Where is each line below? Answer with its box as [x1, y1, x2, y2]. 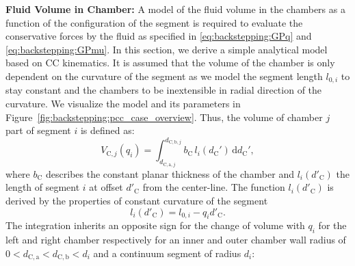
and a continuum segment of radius [93, 245, 241, 260]
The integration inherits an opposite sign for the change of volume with [5, 218, 305, 232]
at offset [89, 180, 123, 194]
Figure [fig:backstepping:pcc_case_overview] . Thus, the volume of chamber [5, 109, 323, 124]
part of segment [5, 123, 71, 137]
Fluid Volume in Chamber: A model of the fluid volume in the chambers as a [5, 2, 345, 16]
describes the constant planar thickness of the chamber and [46, 166, 294, 181]
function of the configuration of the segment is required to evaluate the [5, 15, 303, 29]
